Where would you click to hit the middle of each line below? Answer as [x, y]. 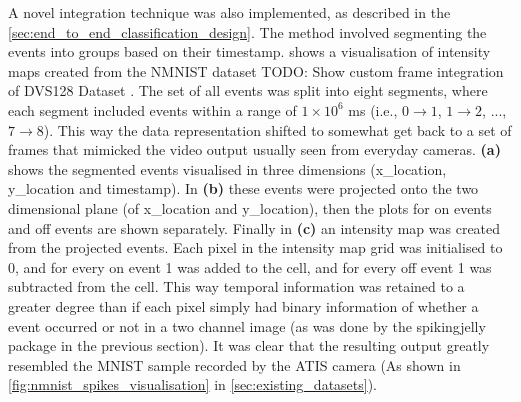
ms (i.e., [373, 109]
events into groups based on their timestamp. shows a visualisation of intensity [249, 51]
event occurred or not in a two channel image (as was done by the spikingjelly [247, 325]
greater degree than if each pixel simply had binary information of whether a [243, 305]
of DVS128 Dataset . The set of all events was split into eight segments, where [248, 90]
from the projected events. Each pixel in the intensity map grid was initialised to [255, 247]
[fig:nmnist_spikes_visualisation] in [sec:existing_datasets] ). [193, 384]
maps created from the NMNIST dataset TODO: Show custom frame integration [256, 70]
